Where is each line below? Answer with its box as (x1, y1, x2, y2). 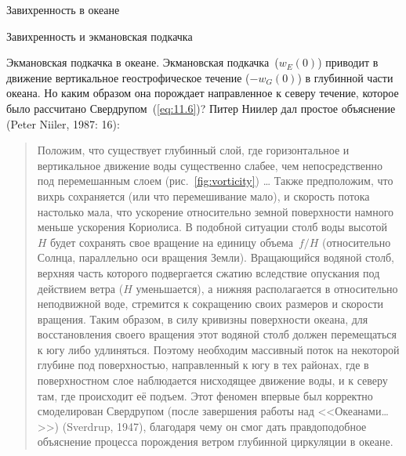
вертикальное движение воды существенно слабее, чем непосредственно (37, 157, 383, 173)
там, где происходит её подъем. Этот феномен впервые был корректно (37, 387, 373, 404)
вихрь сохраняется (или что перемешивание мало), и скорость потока (37, 187, 370, 204)
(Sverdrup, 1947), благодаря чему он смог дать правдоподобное (62, 418, 367, 434)
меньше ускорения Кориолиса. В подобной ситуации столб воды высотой (37, 219, 387, 235)
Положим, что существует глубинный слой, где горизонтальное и (37, 142, 350, 158)
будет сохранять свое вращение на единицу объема (50, 233, 293, 250)
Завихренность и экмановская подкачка (6, 27, 193, 44)
